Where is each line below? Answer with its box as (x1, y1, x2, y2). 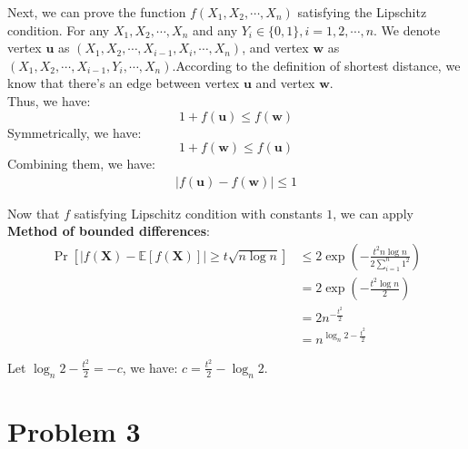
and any (193, 20, 238, 39)
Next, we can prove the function (7, 3, 186, 21)
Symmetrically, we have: (7, 122, 142, 142)
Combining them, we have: (7, 154, 155, 173)
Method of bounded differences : (7, 221, 210, 240)
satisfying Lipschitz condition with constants (74, 203, 323, 222)
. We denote (373, 20, 441, 39)
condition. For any (7, 20, 110, 39)
